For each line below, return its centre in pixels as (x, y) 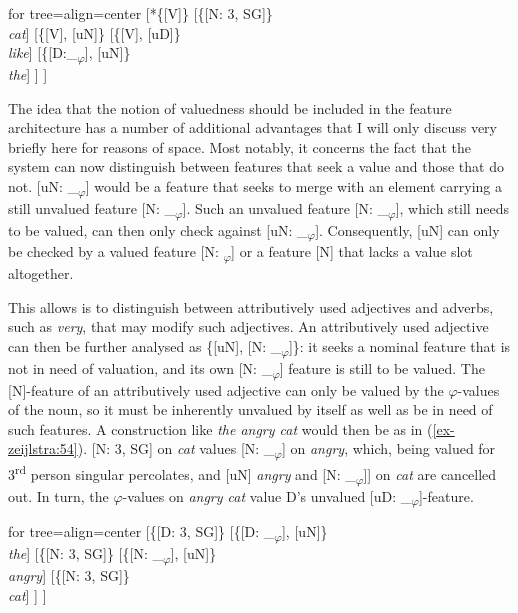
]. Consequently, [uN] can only (407, 229)
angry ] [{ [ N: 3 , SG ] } (69, 574)
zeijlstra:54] (43, 448)
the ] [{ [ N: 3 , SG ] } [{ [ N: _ (85, 553)
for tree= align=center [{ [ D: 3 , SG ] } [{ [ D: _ (141, 531)
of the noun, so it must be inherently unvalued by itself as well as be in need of (250, 409)
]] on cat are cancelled (430, 473)
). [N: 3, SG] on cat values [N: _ (176, 448)
